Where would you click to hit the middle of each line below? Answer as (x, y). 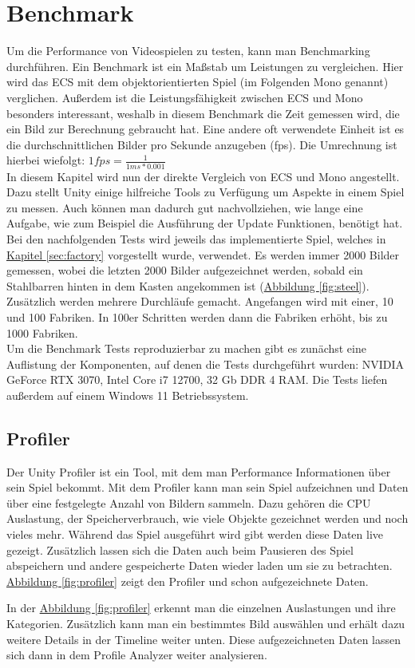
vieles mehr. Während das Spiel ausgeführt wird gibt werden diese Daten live (195, 534)
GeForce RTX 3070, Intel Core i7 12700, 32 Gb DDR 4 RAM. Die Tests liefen (197, 379)
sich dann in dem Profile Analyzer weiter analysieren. (137, 655)
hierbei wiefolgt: (46, 160)
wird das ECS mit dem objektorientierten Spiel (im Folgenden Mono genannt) (198, 82)
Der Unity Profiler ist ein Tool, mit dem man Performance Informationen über (199, 471)
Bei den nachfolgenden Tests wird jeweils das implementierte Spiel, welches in (196, 238)
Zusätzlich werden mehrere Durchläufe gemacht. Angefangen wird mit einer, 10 (200, 301)
